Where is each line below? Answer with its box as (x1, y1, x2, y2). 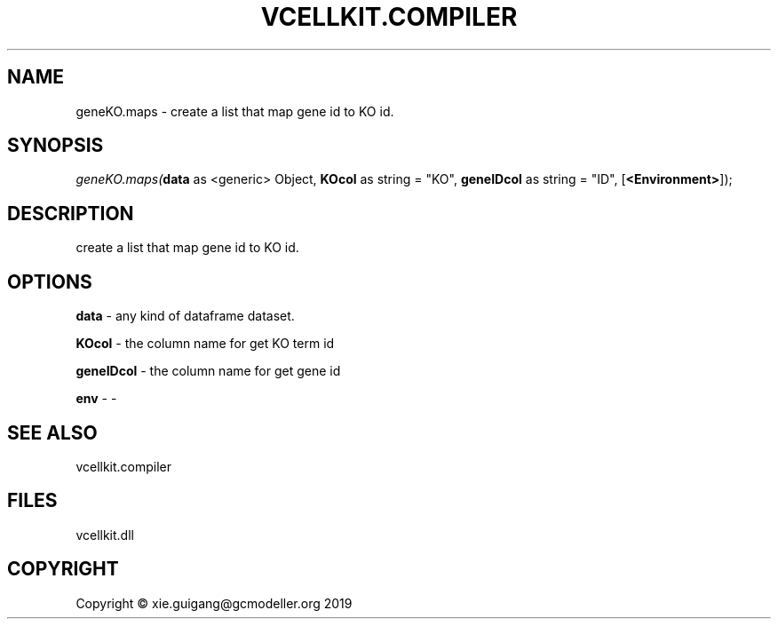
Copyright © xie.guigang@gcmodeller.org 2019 (75, 595, 353, 611)
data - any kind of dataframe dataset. (75, 308, 295, 324)
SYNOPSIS (7, 134, 104, 157)
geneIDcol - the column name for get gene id (75, 363, 341, 379)
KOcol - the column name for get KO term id (75, 336, 335, 352)
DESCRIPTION (7, 202, 134, 225)
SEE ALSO (7, 421, 98, 444)
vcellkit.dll (75, 527, 134, 543)
